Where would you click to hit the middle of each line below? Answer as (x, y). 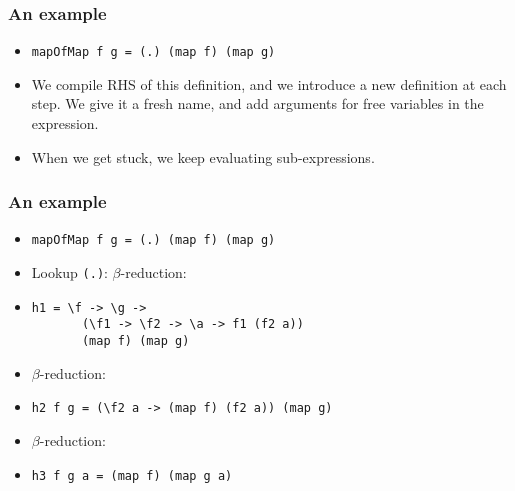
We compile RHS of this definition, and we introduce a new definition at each (269, 83)
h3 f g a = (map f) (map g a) (132, 475)
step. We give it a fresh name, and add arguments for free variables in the (257, 103)
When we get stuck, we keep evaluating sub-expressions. (203, 156)
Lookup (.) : (69, 272)
